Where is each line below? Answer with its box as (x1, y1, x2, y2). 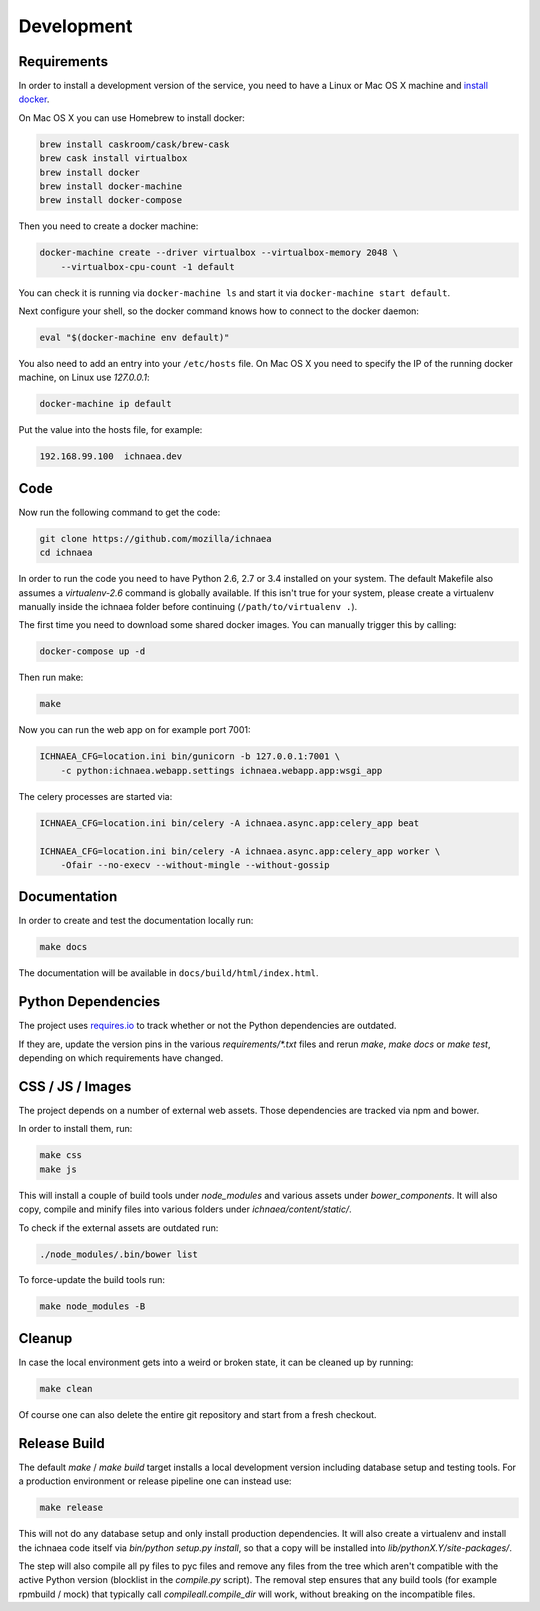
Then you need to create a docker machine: (18, 220, 199, 232)
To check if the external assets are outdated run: (18, 1221, 219, 1234)
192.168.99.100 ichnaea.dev (39, 451, 183, 462)
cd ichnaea (39, 547, 93, 559)
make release (39, 1502, 104, 1514)
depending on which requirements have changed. (18, 1052, 224, 1064)
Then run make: (18, 671, 84, 684)
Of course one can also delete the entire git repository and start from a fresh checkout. (18, 1408, 377, 1420)
